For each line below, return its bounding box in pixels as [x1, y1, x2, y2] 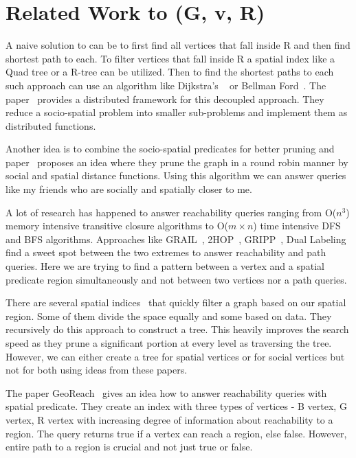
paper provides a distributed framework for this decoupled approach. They [5, 91, 324, 106]
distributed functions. [5, 118, 96, 133]
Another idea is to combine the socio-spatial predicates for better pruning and [5, 141, 335, 156]
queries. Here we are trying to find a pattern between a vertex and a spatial [5, 259, 324, 273]
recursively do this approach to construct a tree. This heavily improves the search [5, 322, 349, 336]
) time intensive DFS [253, 218, 341, 233]
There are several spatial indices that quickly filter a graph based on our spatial [5, 295, 346, 310]
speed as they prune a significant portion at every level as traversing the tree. [5, 336, 332, 350]
